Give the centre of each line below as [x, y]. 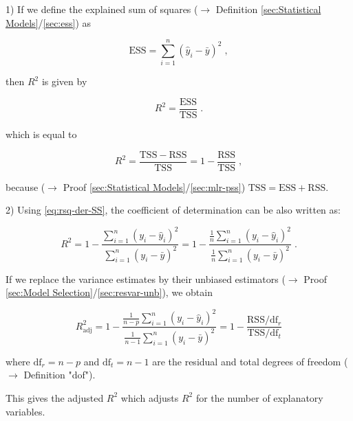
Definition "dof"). [60, 375]
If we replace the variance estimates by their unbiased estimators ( [146, 278]
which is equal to [41, 134]
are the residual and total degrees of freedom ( [250, 361]
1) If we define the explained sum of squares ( [102, 9]
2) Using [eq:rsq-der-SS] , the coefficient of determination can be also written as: [173, 210]
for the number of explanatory [259, 397]
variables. [25, 411]
